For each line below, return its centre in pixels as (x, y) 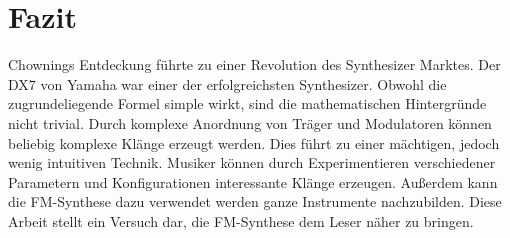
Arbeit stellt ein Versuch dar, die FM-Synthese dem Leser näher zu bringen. (241, 220)
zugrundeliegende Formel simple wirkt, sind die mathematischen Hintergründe (247, 103)
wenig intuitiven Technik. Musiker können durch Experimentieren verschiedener (252, 162)
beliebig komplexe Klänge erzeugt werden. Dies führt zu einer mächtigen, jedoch (254, 142)
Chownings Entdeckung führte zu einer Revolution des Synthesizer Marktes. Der (254, 64)
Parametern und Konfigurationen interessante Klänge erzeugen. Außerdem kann (253, 181)
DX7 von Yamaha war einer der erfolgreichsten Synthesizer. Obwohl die (227, 83)
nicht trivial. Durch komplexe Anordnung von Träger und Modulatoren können (250, 122)
